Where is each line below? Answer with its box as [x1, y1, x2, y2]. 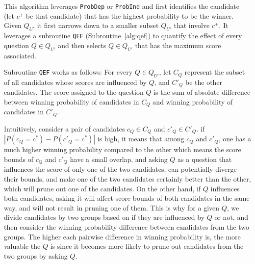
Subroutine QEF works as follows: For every [4, 67, 133, 77]
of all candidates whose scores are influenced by [4, 77, 147, 87]
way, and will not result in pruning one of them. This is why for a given [4, 202, 220, 212]
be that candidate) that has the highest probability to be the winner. [25, 10, 234, 21]
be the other [185, 77, 223, 87]
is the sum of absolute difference [153, 87, 251, 97]
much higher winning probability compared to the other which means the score [4, 144, 241, 155]
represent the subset [184, 67, 245, 77]
